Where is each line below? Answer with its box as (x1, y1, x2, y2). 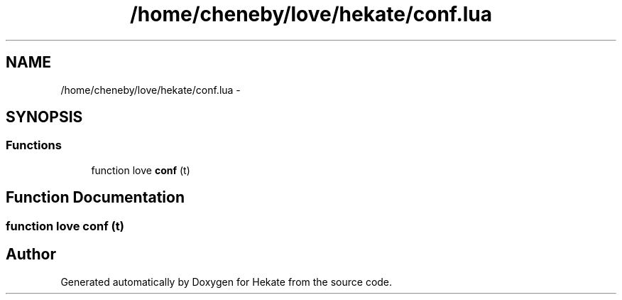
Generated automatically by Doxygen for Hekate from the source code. (60, 275, 393, 288)
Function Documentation (6, 188, 185, 207)
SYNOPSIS (6, 108, 83, 127)
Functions (6, 138, 62, 153)
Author (6, 245, 56, 264)
